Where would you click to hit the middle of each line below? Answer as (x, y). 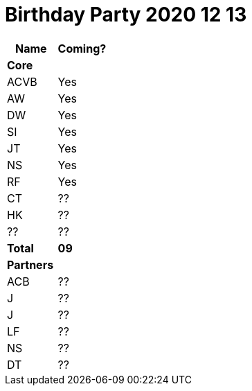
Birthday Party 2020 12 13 (126, 15)
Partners (30, 264)
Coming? (82, 48)
